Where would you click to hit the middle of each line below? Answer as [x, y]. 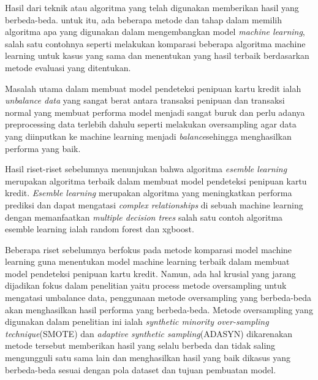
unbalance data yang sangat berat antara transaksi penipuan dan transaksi [145, 100]
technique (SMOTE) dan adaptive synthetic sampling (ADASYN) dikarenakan [149, 333]
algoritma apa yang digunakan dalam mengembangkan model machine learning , [155, 32]
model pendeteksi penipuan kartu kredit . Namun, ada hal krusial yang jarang [150, 273]
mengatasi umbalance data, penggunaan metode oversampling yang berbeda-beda [158, 298]
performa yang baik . [43, 148]
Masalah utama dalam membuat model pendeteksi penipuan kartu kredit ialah [153, 88]
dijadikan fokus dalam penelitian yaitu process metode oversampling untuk [146, 285]
